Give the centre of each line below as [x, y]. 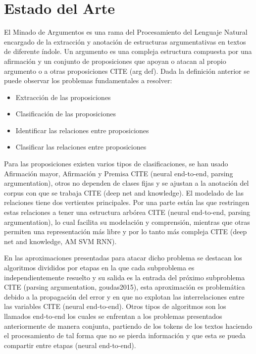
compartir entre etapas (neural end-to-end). [70, 345]
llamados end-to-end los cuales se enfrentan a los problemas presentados [113, 316]
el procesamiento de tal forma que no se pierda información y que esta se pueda [125, 335]
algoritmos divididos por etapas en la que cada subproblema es [99, 267]
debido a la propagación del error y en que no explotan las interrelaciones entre [124, 296]
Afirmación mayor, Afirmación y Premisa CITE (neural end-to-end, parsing [119, 173]
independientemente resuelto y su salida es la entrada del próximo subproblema [125, 277]
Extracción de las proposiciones [63, 97]
